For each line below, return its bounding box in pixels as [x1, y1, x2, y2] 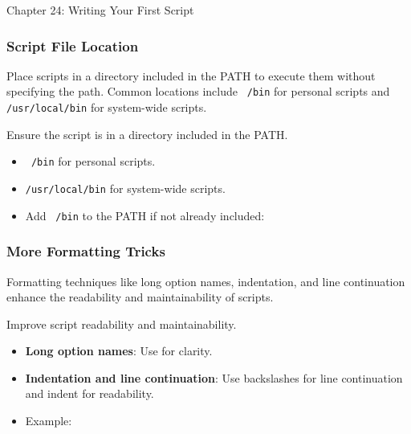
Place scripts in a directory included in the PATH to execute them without [6, 67, 376, 84]
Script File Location [6, 35, 139, 55]
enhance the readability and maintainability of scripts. [6, 289, 274, 305]
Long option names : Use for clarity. [25, 342, 213, 359]
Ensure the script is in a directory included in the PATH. [6, 125, 288, 142]
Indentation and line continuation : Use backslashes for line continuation [25, 369, 403, 386]
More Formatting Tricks [6, 241, 165, 261]
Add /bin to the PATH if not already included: [25, 207, 265, 223]
